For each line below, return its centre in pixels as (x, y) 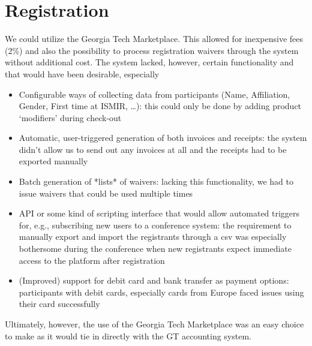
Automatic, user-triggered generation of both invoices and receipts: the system (163, 138)
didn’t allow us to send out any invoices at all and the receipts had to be (153, 149)
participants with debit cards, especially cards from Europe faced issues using (161, 292)
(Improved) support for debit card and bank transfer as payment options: (154, 280)
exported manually (53, 161)
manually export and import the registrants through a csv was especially (153, 237)
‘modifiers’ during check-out (70, 117)
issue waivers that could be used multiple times (106, 193)
